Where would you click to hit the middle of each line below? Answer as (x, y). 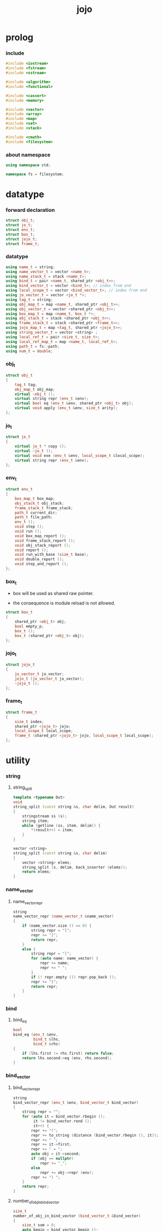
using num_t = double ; (29, 351)
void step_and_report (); (42, 564)
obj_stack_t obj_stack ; (39, 503)
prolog (19, 37)
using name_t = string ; (30, 267)
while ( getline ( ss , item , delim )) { (61, 825)
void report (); (32, 550)
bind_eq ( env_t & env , (35, 1035)
